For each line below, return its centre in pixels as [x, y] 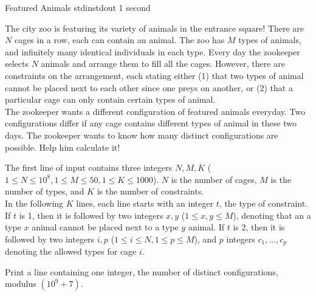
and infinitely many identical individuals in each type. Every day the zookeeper [153, 51]
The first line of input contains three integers [89, 167]
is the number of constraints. [150, 191]
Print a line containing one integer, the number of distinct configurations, [142, 271]
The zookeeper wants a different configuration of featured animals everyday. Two [155, 111]
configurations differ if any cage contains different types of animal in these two [151, 123]
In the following [34, 203]
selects [17, 64]
